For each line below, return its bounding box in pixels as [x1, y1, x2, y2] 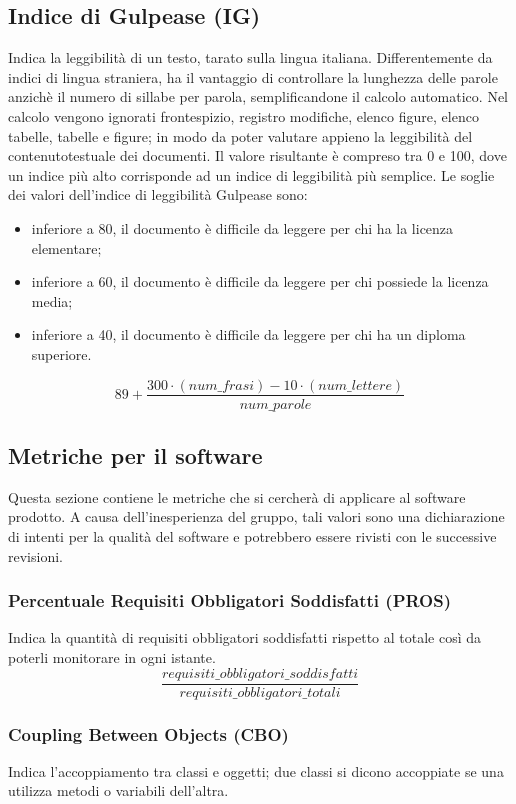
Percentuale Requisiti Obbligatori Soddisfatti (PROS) [8, 588, 452, 613]
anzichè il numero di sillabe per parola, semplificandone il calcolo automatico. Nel [8, 86, 508, 107]
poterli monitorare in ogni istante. [8, 646, 216, 667]
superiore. [31, 343, 92, 364]
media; [31, 290, 73, 311]
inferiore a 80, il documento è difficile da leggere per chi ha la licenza [31, 217, 454, 238]
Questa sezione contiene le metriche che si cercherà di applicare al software [8, 486, 466, 507]
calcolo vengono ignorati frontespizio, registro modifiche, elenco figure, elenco [8, 105, 479, 126]
